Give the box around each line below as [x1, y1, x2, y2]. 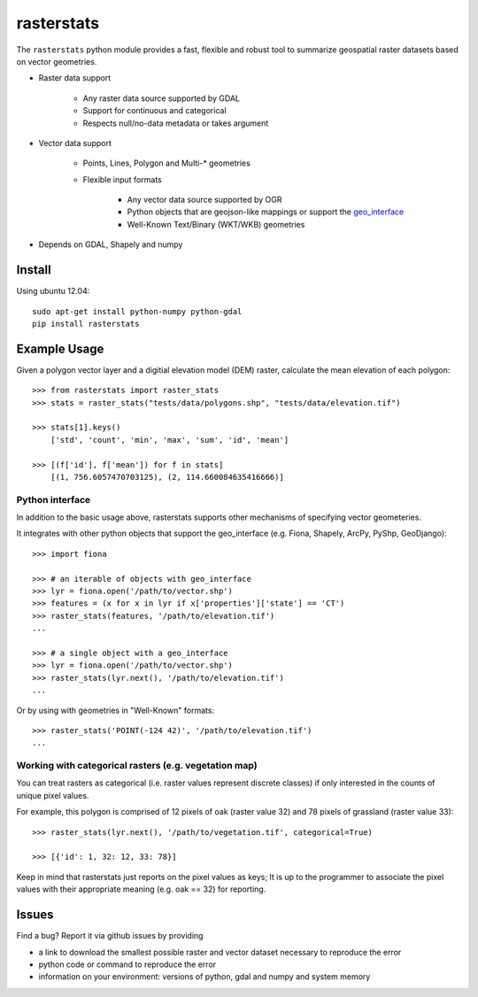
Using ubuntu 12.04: [16, 286, 90, 297]
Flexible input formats [82, 174, 163, 185]
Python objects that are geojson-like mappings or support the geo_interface [127, 206, 405, 217]
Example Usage [16, 341, 104, 356]
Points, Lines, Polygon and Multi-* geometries [82, 158, 251, 168]
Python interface [16, 493, 91, 506]
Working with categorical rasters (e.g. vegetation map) [16, 760, 258, 772]
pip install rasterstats [32, 319, 140, 328]
